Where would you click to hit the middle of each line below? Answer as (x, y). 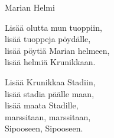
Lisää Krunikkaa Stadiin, (50, 81)
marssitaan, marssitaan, (48, 116)
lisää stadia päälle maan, (50, 93)
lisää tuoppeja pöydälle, (48, 39)
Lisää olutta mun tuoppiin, (53, 27)
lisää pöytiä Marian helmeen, (57, 50)
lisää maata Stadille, (42, 105)
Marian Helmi (30, 7)
